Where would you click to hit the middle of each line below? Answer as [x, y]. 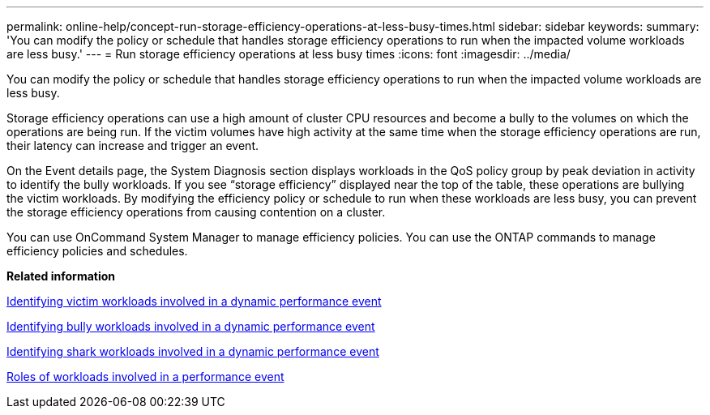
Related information [61, 276]
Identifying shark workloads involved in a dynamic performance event [193, 351]
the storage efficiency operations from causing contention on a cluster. [196, 212]
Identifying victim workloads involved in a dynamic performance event [194, 301]
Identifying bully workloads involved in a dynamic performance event [191, 326]
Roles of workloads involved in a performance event [145, 376]
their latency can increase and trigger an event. [133, 145]
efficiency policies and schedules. [97, 251]
